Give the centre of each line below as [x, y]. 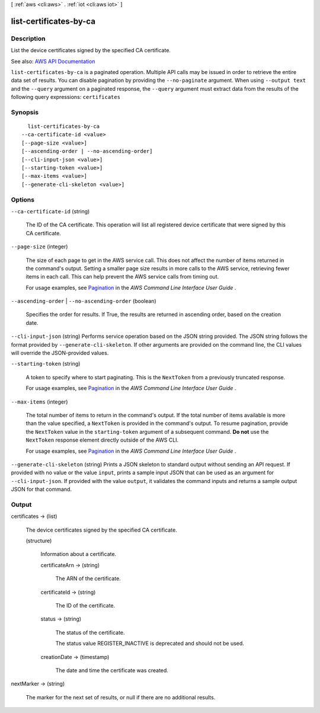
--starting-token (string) [46, 364]
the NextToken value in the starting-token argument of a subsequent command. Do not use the [147, 431]
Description [28, 39]
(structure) [39, 541]
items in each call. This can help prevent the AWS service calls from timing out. [122, 277]
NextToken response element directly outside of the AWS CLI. [102, 440]
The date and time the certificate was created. [112, 670]
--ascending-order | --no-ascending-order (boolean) [84, 301]
